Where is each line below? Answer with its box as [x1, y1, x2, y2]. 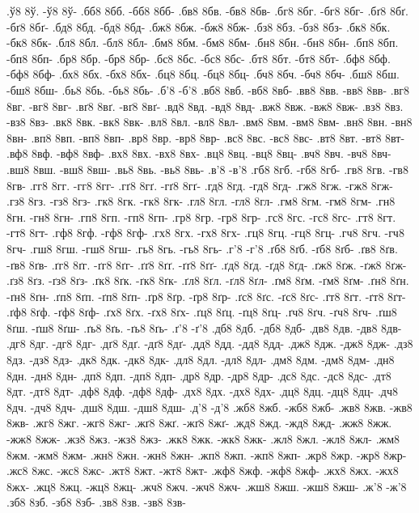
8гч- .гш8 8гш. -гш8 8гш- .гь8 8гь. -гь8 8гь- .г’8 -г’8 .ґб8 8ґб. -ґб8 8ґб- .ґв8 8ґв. [6, 240, 398, 256]
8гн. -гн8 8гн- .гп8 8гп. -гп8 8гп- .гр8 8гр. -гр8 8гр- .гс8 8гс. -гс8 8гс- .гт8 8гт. [6, 208, 396, 225]
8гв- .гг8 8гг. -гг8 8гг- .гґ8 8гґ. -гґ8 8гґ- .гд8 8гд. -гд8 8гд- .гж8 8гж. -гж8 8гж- [6, 176, 393, 193]
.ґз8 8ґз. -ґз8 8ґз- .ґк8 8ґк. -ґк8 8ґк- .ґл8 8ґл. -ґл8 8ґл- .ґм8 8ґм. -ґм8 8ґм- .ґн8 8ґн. [6, 272, 409, 289]
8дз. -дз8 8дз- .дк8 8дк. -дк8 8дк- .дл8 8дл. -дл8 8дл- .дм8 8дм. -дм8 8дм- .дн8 [6, 351, 395, 368]
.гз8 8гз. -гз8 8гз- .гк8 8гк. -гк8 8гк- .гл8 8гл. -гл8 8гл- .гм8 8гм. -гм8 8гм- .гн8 [6, 193, 396, 210]
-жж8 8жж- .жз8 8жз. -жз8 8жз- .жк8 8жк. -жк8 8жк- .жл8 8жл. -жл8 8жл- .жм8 [6, 430, 400, 447]
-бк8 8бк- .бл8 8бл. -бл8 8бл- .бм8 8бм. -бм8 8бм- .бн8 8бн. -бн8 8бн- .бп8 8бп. [6, 34, 399, 51]
